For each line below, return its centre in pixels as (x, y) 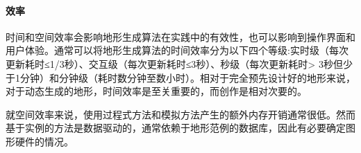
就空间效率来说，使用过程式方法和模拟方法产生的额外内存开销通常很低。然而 (180, 114)
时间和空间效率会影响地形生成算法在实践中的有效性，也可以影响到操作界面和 (180, 36)
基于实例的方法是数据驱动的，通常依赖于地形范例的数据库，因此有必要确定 (176, 128)
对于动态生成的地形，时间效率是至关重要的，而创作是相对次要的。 (156, 91)
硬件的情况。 (44, 141)
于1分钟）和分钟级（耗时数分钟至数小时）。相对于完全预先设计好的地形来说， (180, 77)
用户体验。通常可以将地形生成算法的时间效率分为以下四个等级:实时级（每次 (177, 50)
